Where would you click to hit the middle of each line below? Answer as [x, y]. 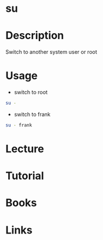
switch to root [31, 92]
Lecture [25, 149]
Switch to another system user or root [51, 52]
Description [35, 36]
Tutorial [25, 176]
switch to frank [32, 114]
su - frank [19, 125]
